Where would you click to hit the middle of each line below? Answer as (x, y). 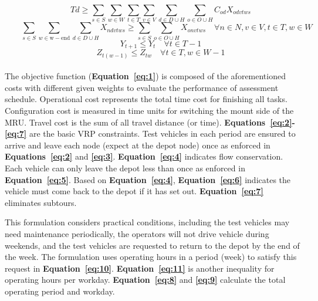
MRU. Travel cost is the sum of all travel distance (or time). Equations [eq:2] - (150, 122)
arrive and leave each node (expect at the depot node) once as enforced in (138, 145)
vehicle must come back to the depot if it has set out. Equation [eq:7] (134, 191)
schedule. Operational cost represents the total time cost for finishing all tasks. (146, 99)
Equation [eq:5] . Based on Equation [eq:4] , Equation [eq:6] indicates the (148, 179)
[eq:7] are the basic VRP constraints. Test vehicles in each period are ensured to (150, 133)
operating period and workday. (60, 291)
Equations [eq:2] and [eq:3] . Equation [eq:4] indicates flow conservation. (144, 156)
